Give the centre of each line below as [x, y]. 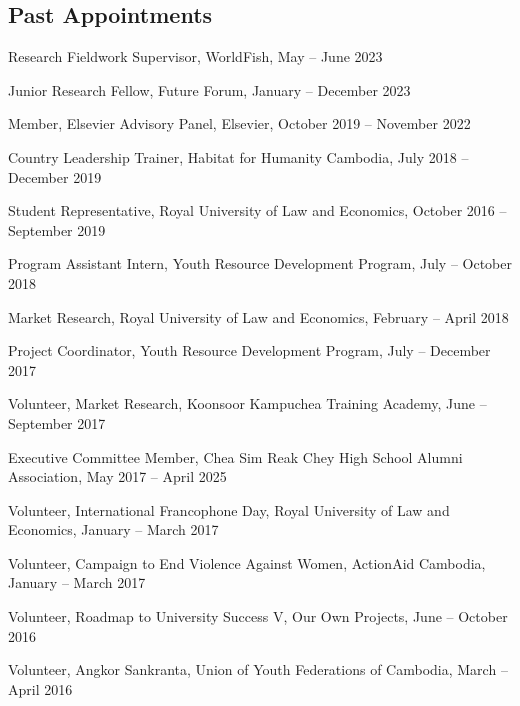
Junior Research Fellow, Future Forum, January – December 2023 [209, 89]
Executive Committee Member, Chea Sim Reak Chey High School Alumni [235, 456]
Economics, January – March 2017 [113, 529]
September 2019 [57, 229]
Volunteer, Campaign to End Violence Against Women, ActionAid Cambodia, [247, 562]
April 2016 [40, 688]
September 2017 [57, 422]
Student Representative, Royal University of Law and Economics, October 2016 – [257, 210]
